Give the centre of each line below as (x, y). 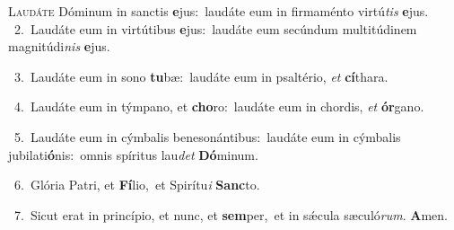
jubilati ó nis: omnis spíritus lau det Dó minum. (133, 154)
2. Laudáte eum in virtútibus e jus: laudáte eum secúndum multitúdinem (215, 28)
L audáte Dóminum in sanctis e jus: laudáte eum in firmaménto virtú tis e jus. (218, 11)
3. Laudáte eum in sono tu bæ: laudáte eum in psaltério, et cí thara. (201, 76)
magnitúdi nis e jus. (59, 46)
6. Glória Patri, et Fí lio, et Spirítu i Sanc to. (137, 185)
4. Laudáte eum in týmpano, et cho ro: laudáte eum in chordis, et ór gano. (219, 106)
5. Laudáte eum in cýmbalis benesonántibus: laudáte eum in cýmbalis (207, 136)
